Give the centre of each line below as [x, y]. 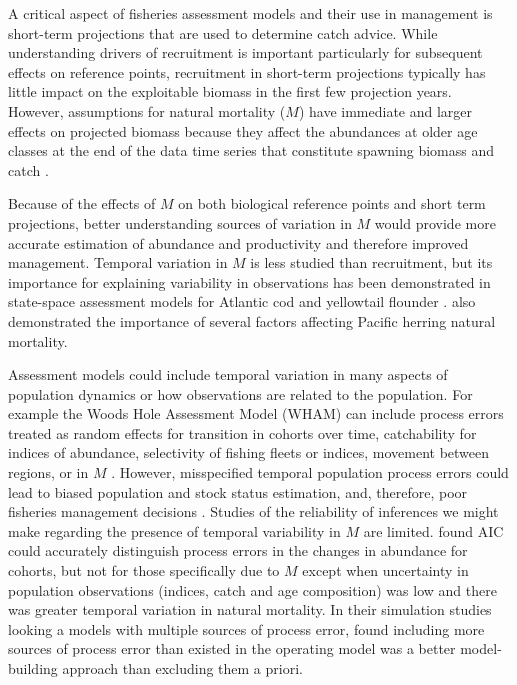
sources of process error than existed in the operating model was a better [232, 648]
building [33, 668]
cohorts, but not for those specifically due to [144, 570]
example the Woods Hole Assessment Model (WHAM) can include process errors [256, 413]
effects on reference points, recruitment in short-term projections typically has [247, 71]
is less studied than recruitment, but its [371, 262]
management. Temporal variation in [118, 262]
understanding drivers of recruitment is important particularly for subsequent [245, 52]
